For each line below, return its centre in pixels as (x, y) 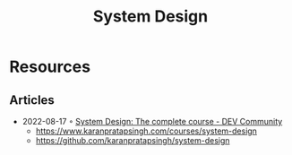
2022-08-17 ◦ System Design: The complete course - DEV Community (152, 121)
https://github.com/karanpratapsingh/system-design (133, 140)
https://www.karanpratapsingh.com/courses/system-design (146, 131)
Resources (50, 67)
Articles (32, 100)
